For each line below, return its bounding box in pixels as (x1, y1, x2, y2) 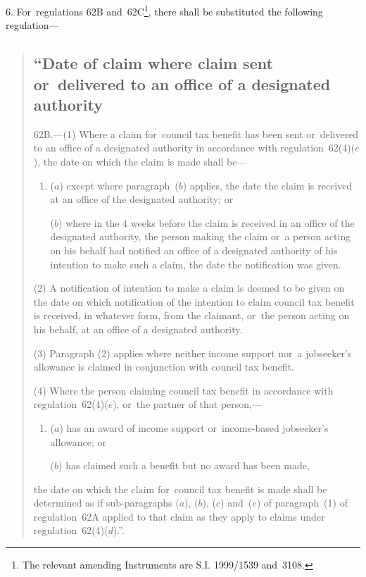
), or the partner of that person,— (113, 397, 262, 411)
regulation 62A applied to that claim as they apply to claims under (33, 509, 325, 523)
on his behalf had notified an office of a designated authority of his (50, 242, 338, 257)
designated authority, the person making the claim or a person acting (50, 229, 351, 244)
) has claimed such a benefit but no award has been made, (58, 458, 310, 473)
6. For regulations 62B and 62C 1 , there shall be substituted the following (6, 2, 323, 18)
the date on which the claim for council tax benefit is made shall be (33, 481, 327, 496)
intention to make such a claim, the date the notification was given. (50, 256, 341, 271)
